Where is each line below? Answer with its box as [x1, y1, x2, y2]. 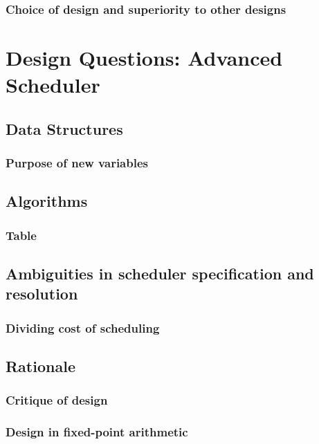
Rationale [6, 355, 75, 377]
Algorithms [6, 190, 88, 212]
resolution [6, 283, 78, 304]
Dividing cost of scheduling [6, 319, 160, 336]
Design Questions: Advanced [6, 44, 283, 72]
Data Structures [6, 118, 123, 139]
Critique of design [6, 391, 108, 409]
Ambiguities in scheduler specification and [6, 263, 314, 284]
